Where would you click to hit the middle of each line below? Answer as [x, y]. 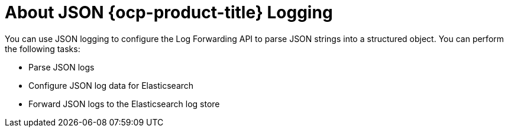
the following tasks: [43, 49]
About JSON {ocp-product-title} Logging [169, 12]
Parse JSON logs [62, 67]
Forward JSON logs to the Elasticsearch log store [124, 104]
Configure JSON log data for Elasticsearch [111, 85]
